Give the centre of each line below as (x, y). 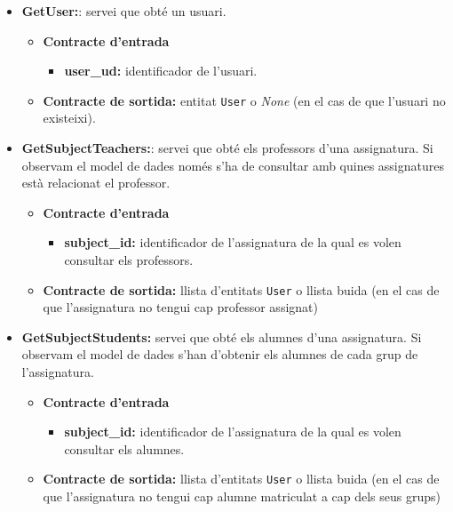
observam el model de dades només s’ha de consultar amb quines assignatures (233, 165)
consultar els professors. (129, 260)
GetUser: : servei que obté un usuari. (124, 11)
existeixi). (69, 118)
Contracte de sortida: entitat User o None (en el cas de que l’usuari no (244, 100)
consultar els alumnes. (124, 448)
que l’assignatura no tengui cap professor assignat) (180, 307)
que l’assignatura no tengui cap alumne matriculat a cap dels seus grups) (242, 496)
